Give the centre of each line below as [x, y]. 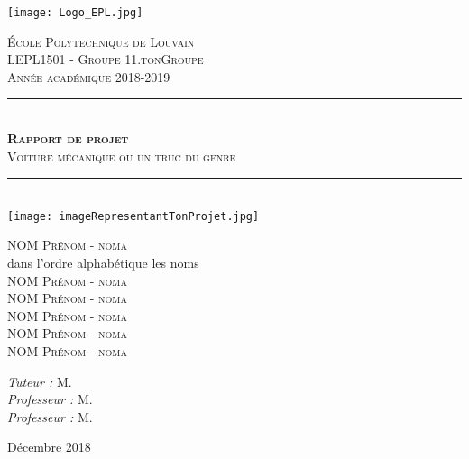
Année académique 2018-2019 [89, 76]
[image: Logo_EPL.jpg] [75, 13]
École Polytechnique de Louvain [101, 41]
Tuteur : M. [40, 381]
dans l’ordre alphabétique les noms [103, 263]
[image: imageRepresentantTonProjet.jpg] [133, 216]
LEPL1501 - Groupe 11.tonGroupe [106, 59]
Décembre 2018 [49, 447]
